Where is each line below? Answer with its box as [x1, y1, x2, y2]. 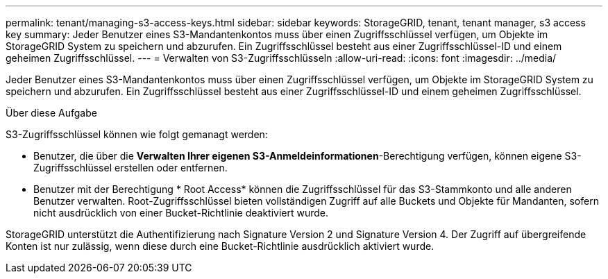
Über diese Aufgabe [6, 107, 97, 119]
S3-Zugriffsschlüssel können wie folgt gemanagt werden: [6, 128, 268, 140]
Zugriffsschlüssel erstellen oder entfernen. [33, 162, 228, 174]
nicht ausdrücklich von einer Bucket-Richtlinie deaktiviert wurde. [33, 207, 329, 219]
